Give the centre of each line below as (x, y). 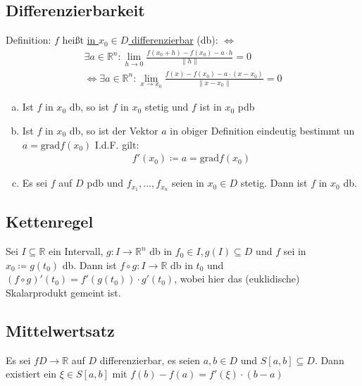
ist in (211, 107)
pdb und (105, 183)
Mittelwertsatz (60, 330)
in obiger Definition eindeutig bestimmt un (262, 130)
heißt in (79, 40)
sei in (295, 251)
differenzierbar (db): (175, 40)
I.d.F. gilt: (117, 144)
